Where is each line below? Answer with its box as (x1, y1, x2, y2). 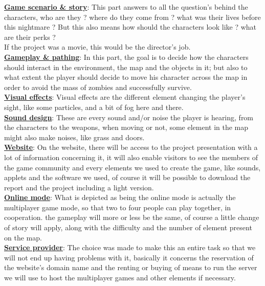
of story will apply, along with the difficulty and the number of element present (4, 222, 252, 233)
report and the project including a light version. (4, 182, 154, 192)
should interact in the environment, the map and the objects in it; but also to (4, 61, 248, 72)
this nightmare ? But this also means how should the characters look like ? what (4, 21, 257, 32)
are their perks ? (4, 31, 56, 42)
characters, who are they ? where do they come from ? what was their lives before (4, 11, 261, 22)
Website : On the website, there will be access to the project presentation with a (4, 142, 258, 152)
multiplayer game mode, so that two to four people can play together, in (4, 202, 231, 212)
